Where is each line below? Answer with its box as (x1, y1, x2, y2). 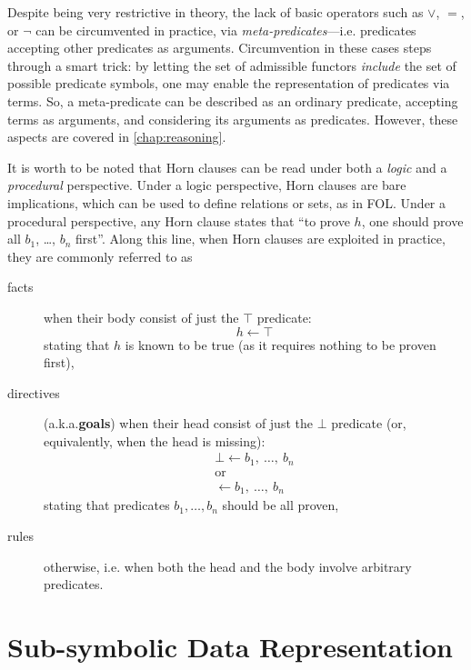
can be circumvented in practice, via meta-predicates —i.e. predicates (35, 20, 416, 39)
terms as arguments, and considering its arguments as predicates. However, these (7, 109, 458, 128)
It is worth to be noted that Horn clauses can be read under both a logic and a (7, 157, 447, 176)
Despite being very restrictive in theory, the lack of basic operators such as (7, 3, 424, 21)
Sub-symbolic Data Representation (7, 628, 453, 665)
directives (7, 383, 60, 402)
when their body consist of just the (44, 307, 239, 326)
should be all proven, (222, 495, 339, 515)
